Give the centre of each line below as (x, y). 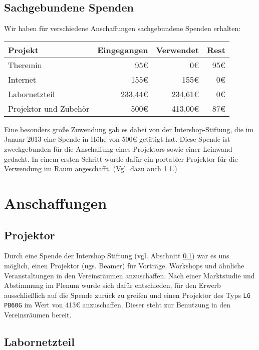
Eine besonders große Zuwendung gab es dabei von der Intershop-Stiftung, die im (129, 129)
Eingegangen (123, 50)
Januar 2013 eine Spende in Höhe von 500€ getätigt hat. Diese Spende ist (117, 139)
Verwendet (178, 50)
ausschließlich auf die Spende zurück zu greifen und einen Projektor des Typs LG (127, 295)
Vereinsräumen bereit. (38, 315)
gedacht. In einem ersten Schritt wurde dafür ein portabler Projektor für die (121, 158)
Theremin (25, 65)
